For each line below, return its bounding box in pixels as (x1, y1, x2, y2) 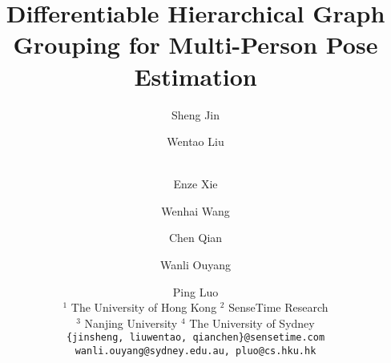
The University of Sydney (189, 314, 315, 331)
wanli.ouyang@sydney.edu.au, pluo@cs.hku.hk (75, 345, 316, 357)
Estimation (134, 59, 257, 92)
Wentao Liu (167, 133, 224, 150)
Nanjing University (84, 314, 178, 331)
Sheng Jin (171, 106, 220, 123)
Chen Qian (168, 229, 223, 246)
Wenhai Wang (161, 202, 230, 219)
